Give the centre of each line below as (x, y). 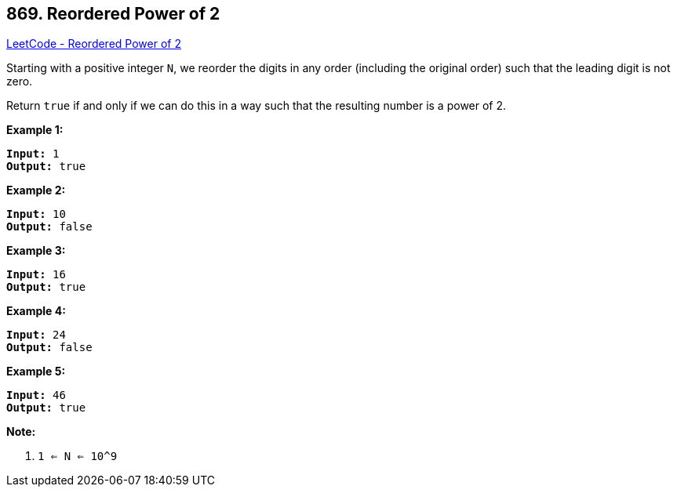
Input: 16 (36, 275)
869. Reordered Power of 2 (113, 14)
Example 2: (36, 190)
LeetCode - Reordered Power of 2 (94, 44)
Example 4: (36, 311)
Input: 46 (36, 395)
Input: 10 (36, 214)
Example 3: (36, 251)
